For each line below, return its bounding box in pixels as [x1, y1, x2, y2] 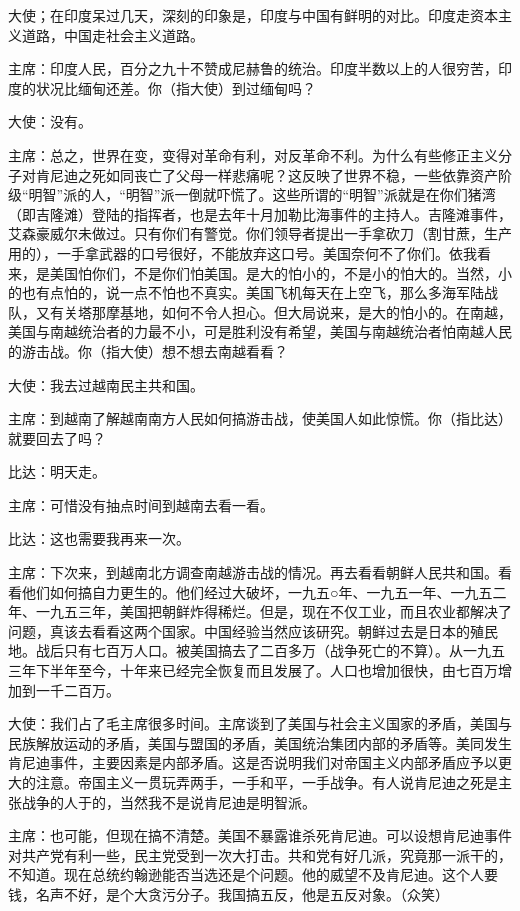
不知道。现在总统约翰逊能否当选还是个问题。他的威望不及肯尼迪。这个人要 [8, 864, 498, 885]
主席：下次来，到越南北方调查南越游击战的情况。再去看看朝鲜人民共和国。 [8, 562, 498, 583]
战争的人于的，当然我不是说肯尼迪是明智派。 [21, 791, 316, 812]
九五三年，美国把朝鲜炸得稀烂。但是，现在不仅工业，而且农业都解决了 [49, 601, 512, 622]
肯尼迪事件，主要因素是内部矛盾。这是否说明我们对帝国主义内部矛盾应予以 [8, 752, 498, 773]
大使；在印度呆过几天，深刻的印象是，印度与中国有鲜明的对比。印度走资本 [8, 5, 498, 25]
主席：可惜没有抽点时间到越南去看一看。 [8, 494, 274, 515]
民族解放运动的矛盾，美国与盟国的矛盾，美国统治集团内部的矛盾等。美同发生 [8, 732, 512, 753]
